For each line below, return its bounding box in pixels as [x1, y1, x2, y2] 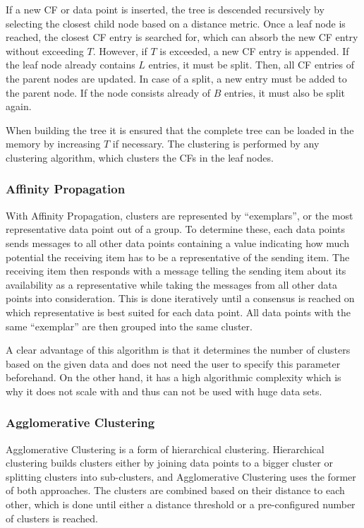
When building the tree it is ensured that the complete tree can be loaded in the [6, 122, 354, 137]
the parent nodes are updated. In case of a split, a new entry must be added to [6, 71, 347, 85]
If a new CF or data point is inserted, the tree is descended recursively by [6, 2, 324, 16]
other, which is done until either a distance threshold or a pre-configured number [6, 497, 356, 512]
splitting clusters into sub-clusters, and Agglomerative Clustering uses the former [6, 469, 356, 484]
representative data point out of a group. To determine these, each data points [6, 222, 346, 236]
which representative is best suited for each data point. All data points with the [6, 304, 351, 319]
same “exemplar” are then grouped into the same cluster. [6, 318, 253, 333]
